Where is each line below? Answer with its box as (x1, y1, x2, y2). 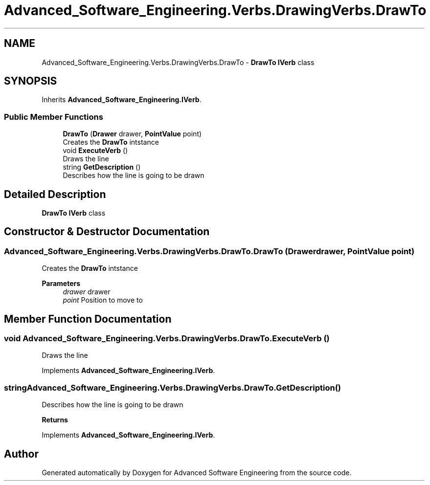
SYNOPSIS (4, 75, 57, 88)
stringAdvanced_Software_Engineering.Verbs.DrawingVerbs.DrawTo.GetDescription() (4, 382, 341, 393)
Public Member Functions (4, 111, 103, 122)
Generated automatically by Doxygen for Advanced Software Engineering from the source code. (42, 468, 352, 477)
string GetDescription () (63, 163, 141, 172)
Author (4, 447, 39, 460)
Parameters (42, 279, 81, 288)
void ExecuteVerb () (63, 146, 128, 155)
